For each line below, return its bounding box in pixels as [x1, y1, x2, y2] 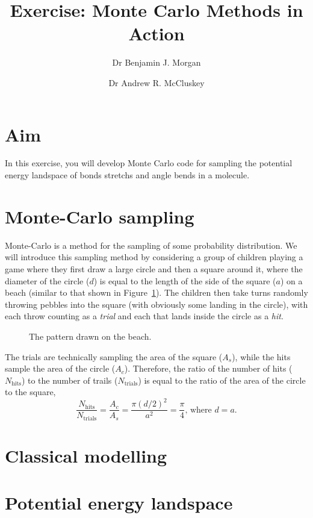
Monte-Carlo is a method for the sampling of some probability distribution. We [5, 239, 297, 251]
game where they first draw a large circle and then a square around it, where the [5, 262, 303, 275]
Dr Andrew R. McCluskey [108, 76, 205, 89]
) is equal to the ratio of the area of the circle [138, 373, 306, 386]
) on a [280, 274, 303, 287]
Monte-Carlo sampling [5, 204, 194, 228]
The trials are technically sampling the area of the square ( [5, 350, 223, 363]
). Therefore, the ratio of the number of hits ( [124, 362, 293, 375]
